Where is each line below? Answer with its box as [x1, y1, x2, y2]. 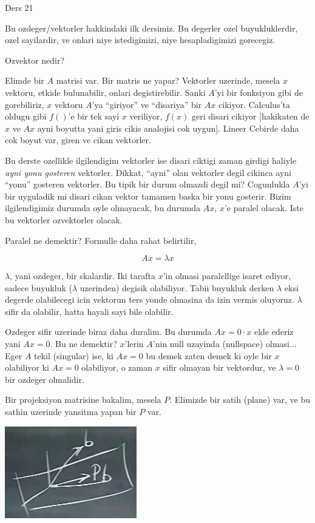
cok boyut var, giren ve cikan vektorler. [5, 133, 151, 146]
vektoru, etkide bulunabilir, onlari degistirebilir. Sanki [5, 86, 206, 98]
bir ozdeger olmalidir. [5, 373, 84, 385]
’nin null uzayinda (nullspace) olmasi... [152, 337, 297, 350]
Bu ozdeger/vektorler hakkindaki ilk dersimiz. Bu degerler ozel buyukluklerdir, [5, 21, 298, 34]
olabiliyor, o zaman [81, 361, 153, 374]
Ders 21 [5, 1, 33, 13]
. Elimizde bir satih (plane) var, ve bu [169, 393, 311, 406]
